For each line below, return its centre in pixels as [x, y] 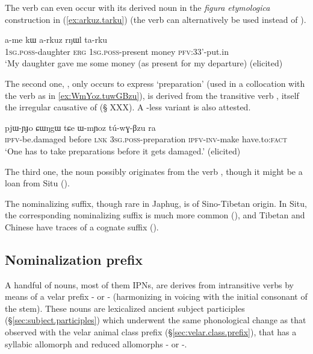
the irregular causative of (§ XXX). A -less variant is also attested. [128, 107]
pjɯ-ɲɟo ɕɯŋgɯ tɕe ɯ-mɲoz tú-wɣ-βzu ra [80, 127]
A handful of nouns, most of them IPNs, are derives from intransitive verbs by [149, 284]
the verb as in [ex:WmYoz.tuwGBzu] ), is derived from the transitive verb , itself [152, 95]
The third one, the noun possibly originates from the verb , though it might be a [154, 171]
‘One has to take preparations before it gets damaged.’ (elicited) [123, 150]
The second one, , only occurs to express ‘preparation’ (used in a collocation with [155, 83]
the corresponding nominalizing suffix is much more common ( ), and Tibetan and [155, 215]
